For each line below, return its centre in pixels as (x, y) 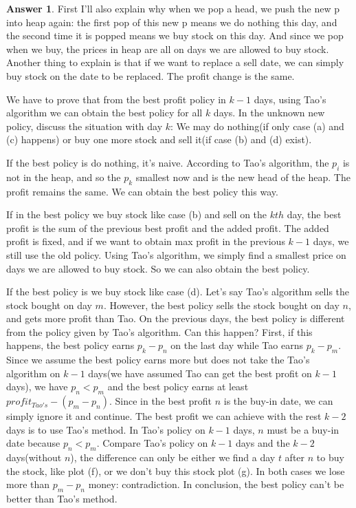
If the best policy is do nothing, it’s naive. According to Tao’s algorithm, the (168, 162)
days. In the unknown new (269, 113)
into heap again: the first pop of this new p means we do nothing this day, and (172, 22)
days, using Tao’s (290, 99)
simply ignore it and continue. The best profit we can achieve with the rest (164, 416)
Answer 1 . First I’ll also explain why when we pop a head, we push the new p (173, 8)
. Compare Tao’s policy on (152, 443)
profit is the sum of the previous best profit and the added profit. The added (168, 227)
